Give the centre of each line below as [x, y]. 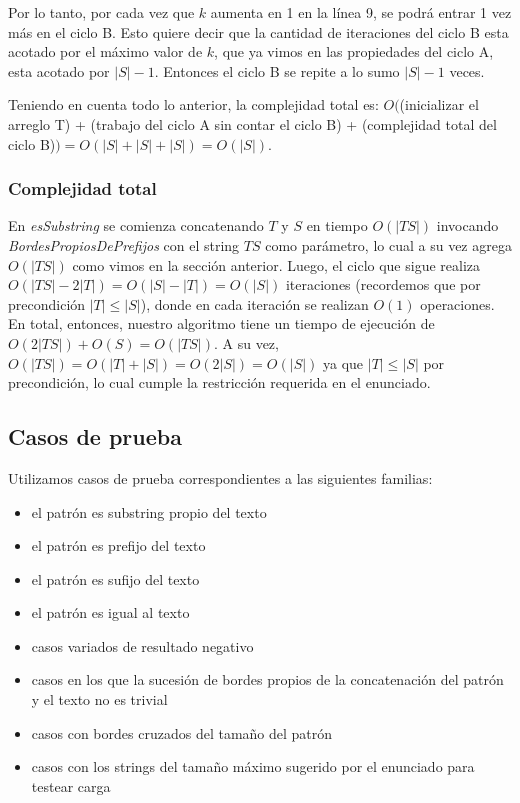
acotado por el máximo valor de [105, 51]
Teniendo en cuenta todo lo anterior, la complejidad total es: [193, 104]
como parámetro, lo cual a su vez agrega [388, 244]
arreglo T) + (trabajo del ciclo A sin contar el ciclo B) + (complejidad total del [252, 123]
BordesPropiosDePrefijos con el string [124, 244]
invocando [467, 225]
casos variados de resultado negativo [142, 645]
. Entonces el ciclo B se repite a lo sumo [277, 70]
